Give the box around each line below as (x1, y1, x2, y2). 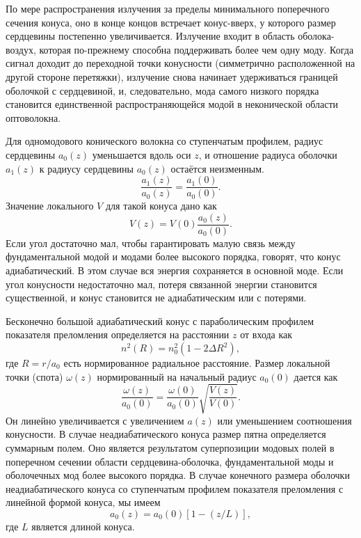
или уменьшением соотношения (217, 413, 352, 427)
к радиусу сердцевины (39, 161, 134, 175)
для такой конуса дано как (105, 198, 217, 213)
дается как (294, 369, 338, 383)
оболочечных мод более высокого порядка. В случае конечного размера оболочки (6, 468, 350, 482)
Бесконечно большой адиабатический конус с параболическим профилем (6, 313, 314, 328)
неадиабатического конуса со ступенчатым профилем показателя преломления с (6, 481, 344, 496)
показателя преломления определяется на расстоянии (6, 327, 230, 342)
